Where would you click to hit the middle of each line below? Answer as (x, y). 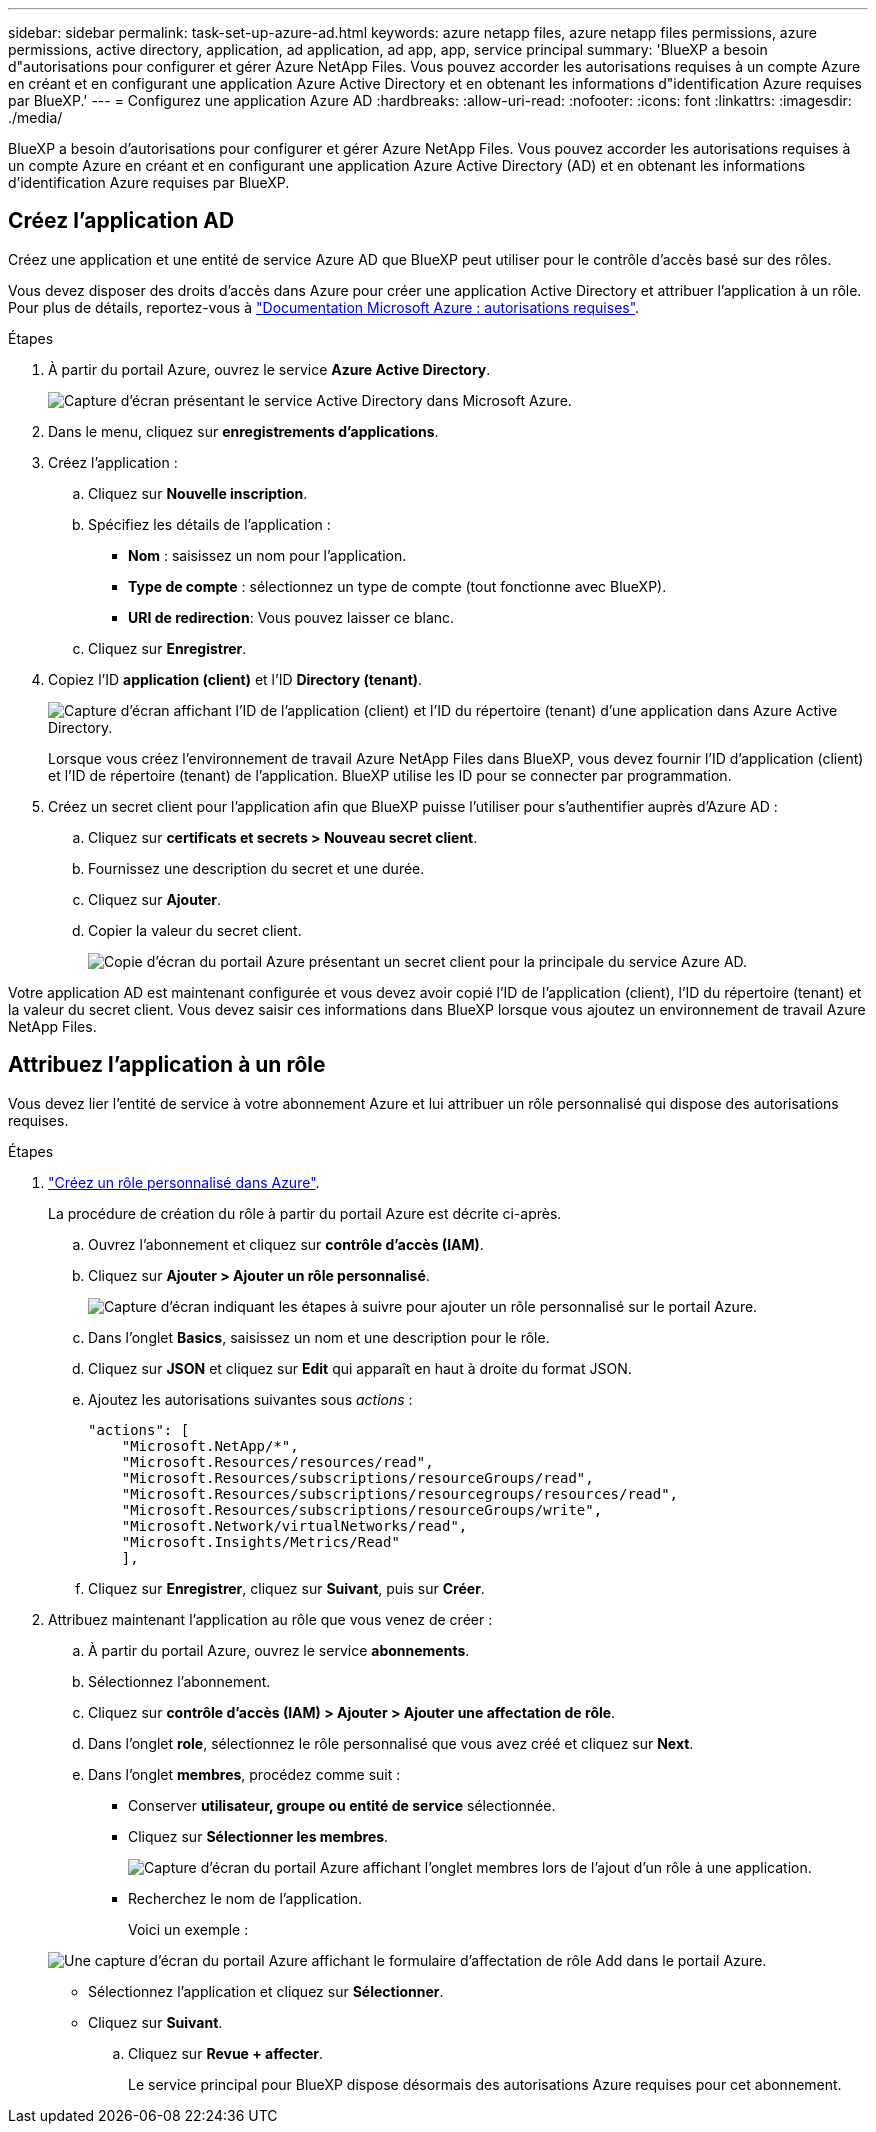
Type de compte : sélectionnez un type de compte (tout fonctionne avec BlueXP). (397, 586)
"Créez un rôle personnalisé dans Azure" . (184, 1182)
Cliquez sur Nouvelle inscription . (198, 493)
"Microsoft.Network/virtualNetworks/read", (294, 1525)
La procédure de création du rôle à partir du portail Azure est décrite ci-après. (305, 1213)
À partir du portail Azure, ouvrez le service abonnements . (279, 1650)
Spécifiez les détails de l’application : (209, 524)
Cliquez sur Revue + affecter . (226, 2053)
